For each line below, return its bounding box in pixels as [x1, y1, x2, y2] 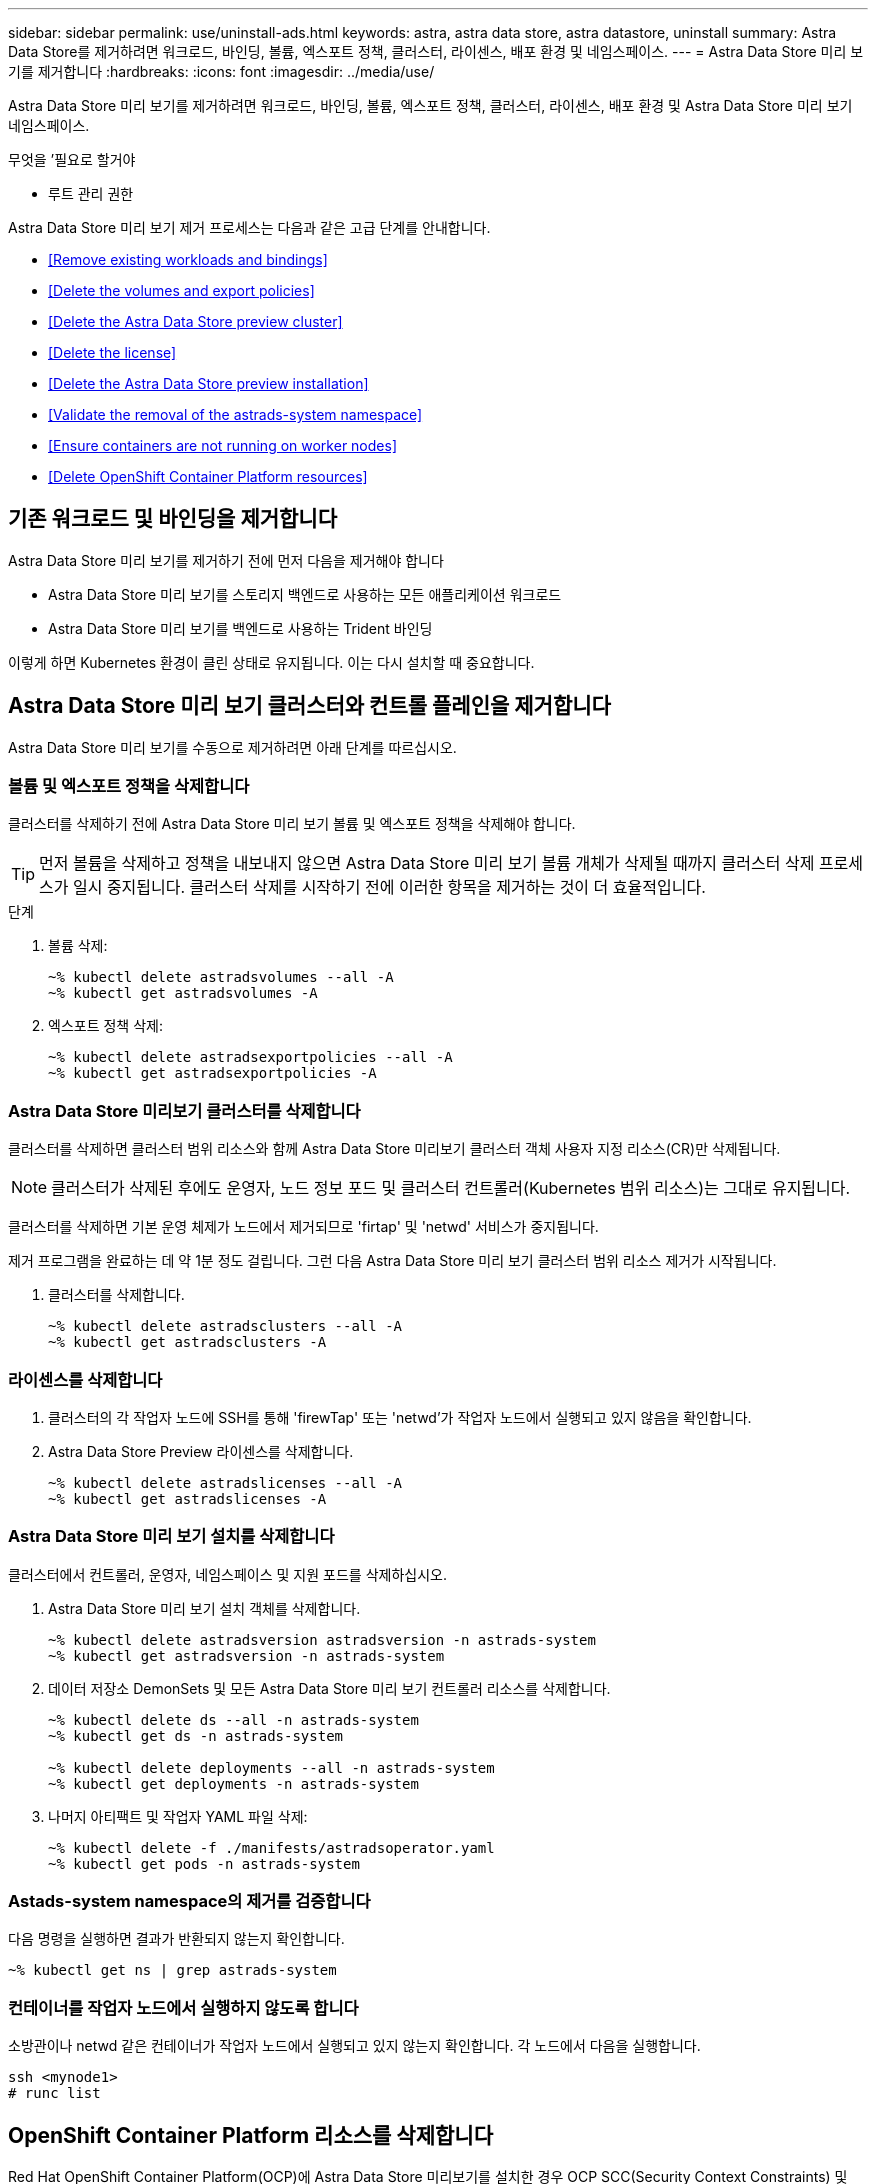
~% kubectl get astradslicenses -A [48, 1490, 327, 1507]
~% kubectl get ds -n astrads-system [48, 1727, 344, 1744]
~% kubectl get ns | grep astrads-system [8, 1962, 337, 1979]
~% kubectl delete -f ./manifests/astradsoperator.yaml [48, 1839, 495, 1856]
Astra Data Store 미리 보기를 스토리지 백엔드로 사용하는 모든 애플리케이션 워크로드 [48, 585, 562, 603]
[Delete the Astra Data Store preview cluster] [48, 313, 343, 330]
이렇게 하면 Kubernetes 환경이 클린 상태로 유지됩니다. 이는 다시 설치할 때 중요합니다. [8, 653, 535, 671]
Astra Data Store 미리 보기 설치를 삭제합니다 [8, 1526, 335, 1547]
